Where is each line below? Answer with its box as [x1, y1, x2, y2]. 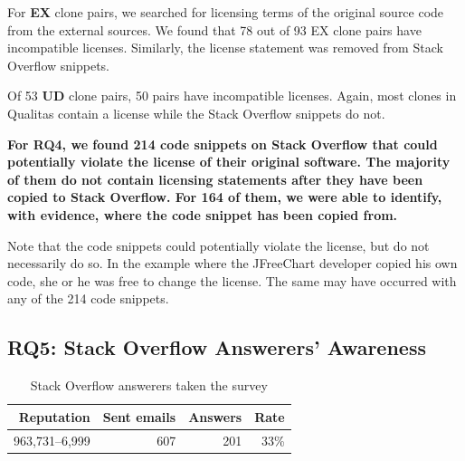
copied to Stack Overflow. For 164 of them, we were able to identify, [7, 187, 442, 206]
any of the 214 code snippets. [7, 289, 169, 308]
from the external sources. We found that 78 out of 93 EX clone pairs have [7, 20, 422, 39]
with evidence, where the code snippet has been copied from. [7, 205, 398, 224]
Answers [188, 407, 242, 426]
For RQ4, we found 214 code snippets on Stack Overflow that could [7, 134, 438, 153]
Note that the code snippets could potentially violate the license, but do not [7, 235, 430, 255]
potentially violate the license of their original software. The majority [7, 152, 451, 171]
